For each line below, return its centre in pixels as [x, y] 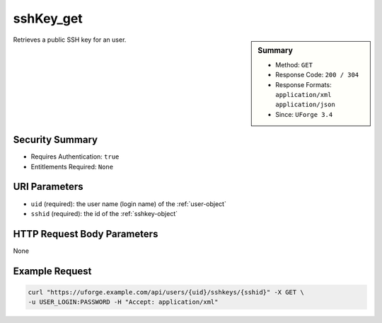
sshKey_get [48, 18]
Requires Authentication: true [75, 157]
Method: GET [294, 64]
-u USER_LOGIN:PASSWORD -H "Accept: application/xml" [123, 302]
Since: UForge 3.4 [304, 114]
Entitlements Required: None [72, 166]
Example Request [52, 271]
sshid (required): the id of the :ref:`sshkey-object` [104, 213]
